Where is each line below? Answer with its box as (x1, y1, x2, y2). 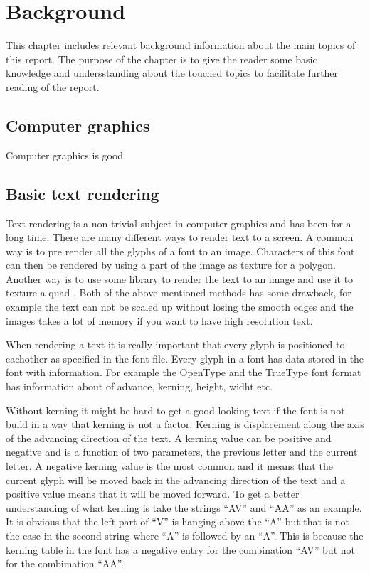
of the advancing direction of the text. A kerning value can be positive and (6, 430, 332, 445)
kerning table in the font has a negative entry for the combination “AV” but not (6, 542, 355, 557)
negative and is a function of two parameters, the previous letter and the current (6, 444, 358, 459)
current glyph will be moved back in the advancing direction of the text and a (6, 472, 346, 487)
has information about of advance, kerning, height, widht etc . (6, 379, 273, 394)
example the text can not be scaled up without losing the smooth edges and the (6, 299, 354, 314)
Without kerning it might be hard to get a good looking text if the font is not (6, 402, 345, 417)
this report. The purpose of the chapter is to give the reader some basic (6, 51, 317, 66)
